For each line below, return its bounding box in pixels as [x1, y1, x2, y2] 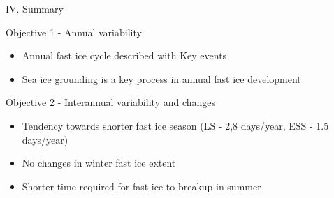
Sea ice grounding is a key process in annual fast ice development [22, 71, 301, 86]
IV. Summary [6, 1, 64, 15]
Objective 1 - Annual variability [6, 24, 142, 39]
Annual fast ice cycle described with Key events [22, 48, 227, 63]
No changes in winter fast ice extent [22, 155, 176, 170]
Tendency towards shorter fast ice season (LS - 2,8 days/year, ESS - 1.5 [22, 118, 329, 132]
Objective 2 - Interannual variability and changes [6, 95, 216, 109]
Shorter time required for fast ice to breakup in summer [22, 178, 261, 193]
